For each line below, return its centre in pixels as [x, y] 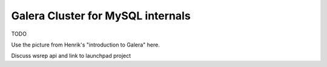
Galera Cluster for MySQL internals [101, 16]
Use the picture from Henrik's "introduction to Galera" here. [85, 45]
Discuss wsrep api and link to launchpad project [71, 56]
